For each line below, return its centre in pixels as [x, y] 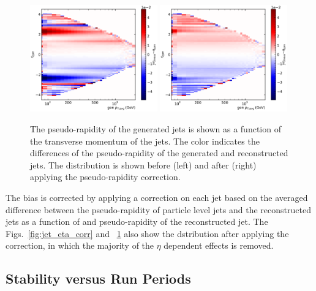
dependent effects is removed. [219, 245]
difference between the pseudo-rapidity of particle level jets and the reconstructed [158, 209]
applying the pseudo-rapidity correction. [105, 177]
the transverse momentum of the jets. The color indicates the [145, 141]
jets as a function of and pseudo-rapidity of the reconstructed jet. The [137, 221]
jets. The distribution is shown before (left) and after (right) [143, 164]
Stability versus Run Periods [98, 278]
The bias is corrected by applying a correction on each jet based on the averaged [157, 198]
